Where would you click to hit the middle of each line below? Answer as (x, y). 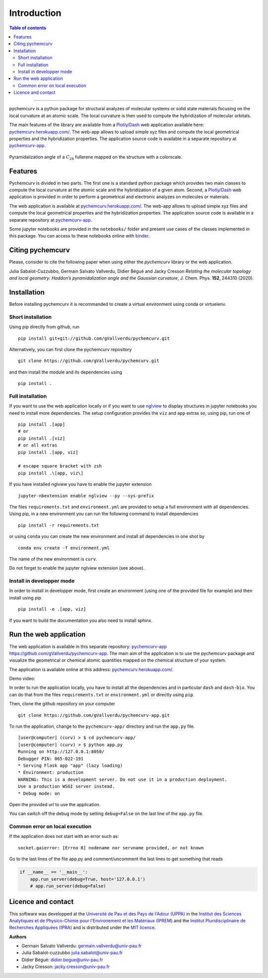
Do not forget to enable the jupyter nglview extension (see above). (77, 568)
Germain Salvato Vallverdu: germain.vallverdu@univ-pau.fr (82, 946)
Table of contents (28, 28)
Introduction (35, 13)
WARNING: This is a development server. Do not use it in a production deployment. (123, 779)
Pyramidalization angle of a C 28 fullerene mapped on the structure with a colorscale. (96, 157)
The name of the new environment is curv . (53, 559)
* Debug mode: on (39, 793)
